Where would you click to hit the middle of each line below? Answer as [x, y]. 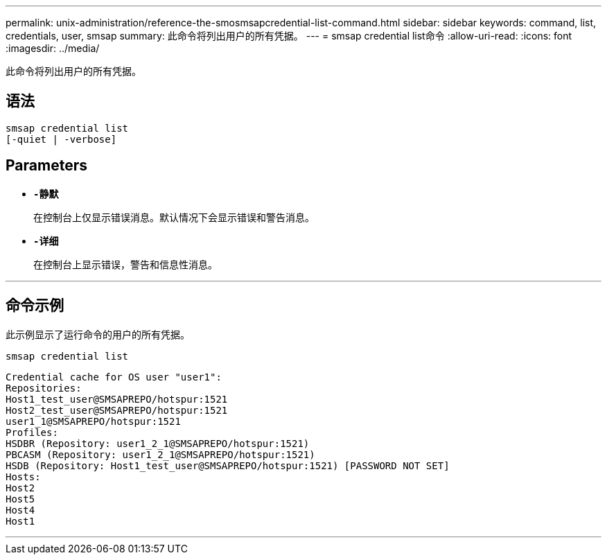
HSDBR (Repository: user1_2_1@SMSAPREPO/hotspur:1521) [158, 443]
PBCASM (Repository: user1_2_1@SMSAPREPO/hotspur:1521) [160, 454]
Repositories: [44, 388]
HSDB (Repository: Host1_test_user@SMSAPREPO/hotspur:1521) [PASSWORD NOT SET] [228, 465]
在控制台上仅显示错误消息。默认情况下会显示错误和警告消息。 [174, 217]
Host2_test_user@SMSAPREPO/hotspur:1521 [117, 410]
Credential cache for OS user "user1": [114, 377]
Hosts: [23, 476]
